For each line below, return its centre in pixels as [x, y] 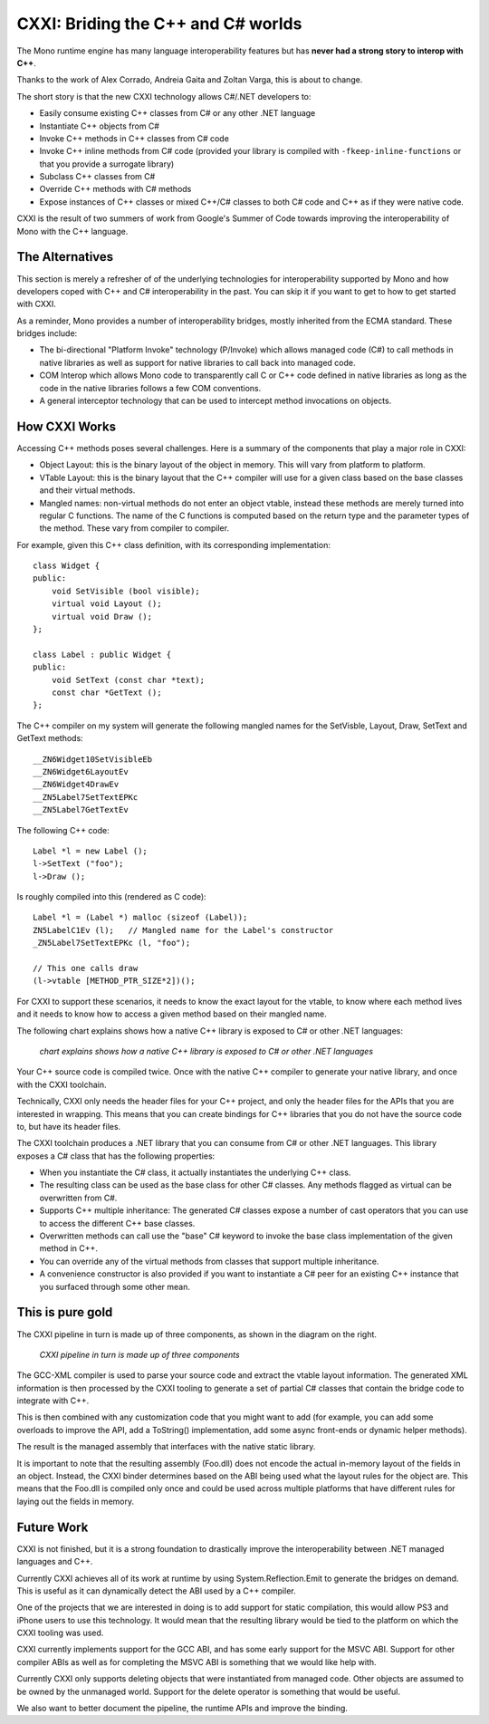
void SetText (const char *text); [128, 680]
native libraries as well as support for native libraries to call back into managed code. [197, 362]
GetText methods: [50, 738]
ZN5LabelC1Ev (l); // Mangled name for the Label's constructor [183, 930]
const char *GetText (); [106, 692]
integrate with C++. [53, 1401]
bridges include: [47, 333]
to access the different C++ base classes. [117, 1223]
